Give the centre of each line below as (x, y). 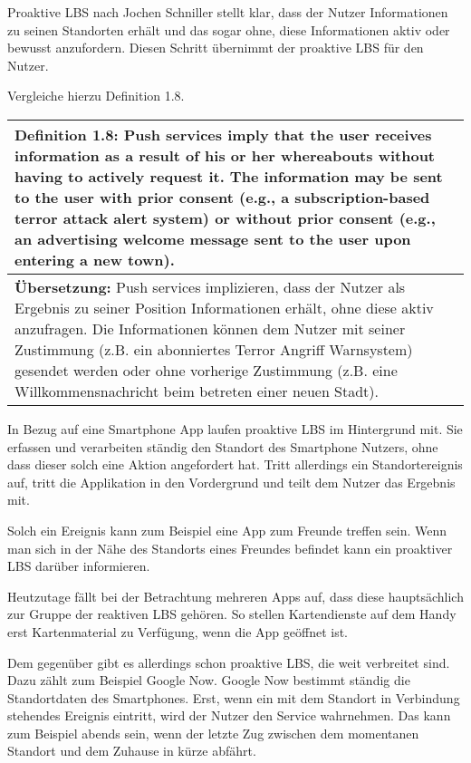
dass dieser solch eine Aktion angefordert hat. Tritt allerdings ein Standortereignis (235, 464)
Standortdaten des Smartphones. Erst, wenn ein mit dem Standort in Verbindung (234, 697)
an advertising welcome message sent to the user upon (213, 238)
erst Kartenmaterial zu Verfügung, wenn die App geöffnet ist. (178, 631)
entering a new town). (95, 259)
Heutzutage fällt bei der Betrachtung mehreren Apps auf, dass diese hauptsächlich (235, 596)
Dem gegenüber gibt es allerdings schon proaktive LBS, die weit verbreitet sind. (229, 662)
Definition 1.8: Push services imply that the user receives (223, 134)
